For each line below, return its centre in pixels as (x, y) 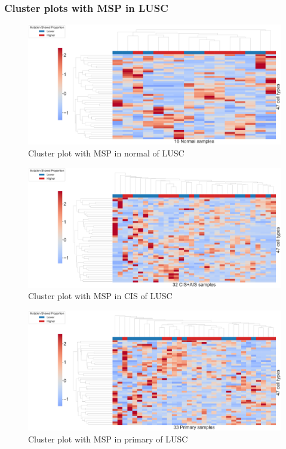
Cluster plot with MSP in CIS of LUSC (100, 296)
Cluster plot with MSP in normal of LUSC (106, 153)
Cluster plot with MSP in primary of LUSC (108, 439)
